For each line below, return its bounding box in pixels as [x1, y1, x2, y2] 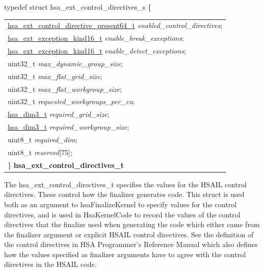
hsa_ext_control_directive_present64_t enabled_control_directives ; [8, 20, 223, 31]
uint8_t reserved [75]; [8, 146, 72, 157]
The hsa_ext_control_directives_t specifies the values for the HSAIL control [4, 179, 247, 189]
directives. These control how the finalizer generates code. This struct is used [4, 189, 245, 200]
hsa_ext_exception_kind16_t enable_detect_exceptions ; [8, 45, 186, 56]
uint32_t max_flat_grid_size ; [8, 70, 102, 81]
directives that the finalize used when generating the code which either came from [4, 219, 260, 230]
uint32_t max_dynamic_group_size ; [8, 58, 123, 68]
